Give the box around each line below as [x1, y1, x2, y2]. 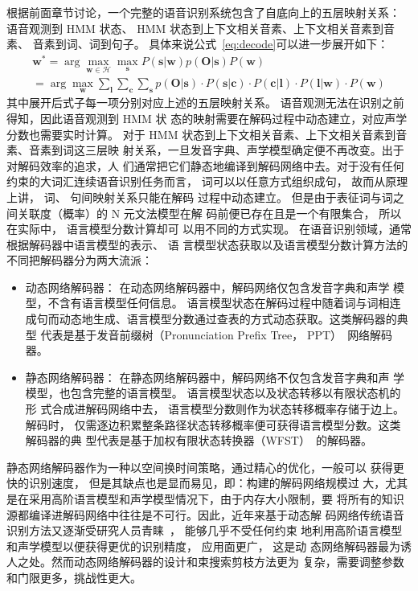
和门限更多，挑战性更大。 [6, 568, 141, 585]
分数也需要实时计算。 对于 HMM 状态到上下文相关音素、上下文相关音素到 [6, 125, 396, 142]
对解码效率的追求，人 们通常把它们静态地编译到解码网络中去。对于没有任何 [6, 157, 404, 174]
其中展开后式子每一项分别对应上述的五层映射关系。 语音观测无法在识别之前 [6, 94, 404, 111]
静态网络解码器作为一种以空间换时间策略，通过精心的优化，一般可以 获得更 [6, 458, 404, 475]
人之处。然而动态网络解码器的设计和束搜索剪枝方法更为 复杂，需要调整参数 [6, 553, 404, 570]
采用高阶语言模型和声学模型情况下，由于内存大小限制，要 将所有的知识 [28, 490, 404, 507]
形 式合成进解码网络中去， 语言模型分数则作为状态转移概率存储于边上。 [25, 400, 405, 417]
